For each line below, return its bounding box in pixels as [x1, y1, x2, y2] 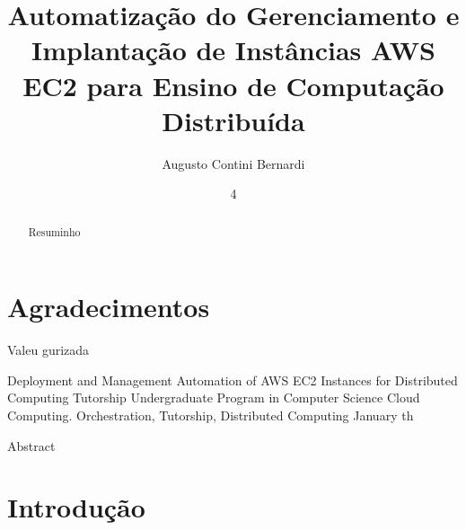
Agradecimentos [7, 288, 210, 325]
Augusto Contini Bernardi [162, 154, 305, 172]
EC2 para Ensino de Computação [22, 66, 444, 103]
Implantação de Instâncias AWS [31, 31, 435, 68]
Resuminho [28, 224, 81, 239]
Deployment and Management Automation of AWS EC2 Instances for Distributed [7, 370, 458, 389]
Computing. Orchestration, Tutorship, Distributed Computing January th [7, 406, 414, 425]
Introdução [7, 489, 145, 526]
